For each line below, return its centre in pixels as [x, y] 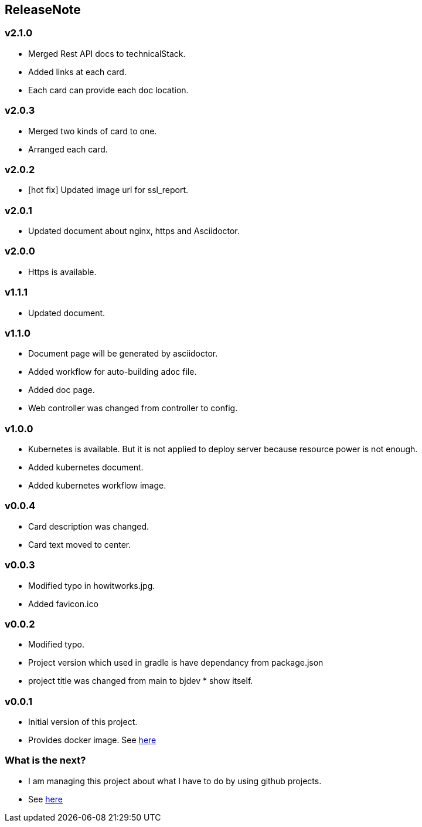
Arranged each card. [68, 149]
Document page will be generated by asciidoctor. [123, 354]
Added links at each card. [77, 72]
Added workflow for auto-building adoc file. [113, 372]
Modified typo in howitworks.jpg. [92, 585]
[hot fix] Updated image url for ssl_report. [108, 190]
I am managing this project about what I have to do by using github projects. [175, 781]
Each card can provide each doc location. [108, 90]
